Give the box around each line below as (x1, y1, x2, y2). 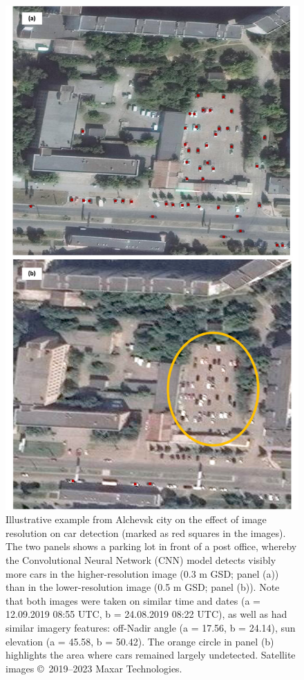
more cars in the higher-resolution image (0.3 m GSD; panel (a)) (6, 566, 279, 580)
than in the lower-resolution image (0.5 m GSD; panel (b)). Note (6, 580, 280, 594)
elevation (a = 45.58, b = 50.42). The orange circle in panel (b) (6, 634, 274, 648)
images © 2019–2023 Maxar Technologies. (6, 661, 182, 675)
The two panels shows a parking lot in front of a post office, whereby (6, 539, 297, 554)
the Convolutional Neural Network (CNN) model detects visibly (6, 553, 276, 567)
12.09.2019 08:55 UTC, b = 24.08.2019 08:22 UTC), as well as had (6, 607, 287, 621)
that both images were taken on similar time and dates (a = (6, 593, 260, 607)
